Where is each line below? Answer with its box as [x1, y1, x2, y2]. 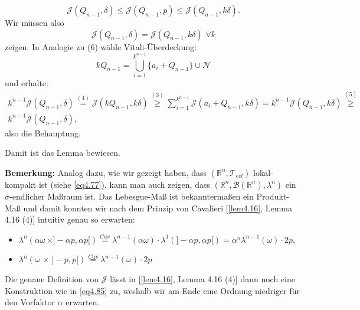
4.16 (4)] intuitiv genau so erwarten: [5, 213, 135, 226]
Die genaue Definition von [5, 272, 99, 285]
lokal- [253, 166, 273, 178]
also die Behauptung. [5, 126, 81, 139]
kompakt [5, 178, 37, 190]
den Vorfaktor [5, 296, 55, 308]
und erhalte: [5, 76, 48, 89]
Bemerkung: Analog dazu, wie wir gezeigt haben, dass [5, 166, 207, 178]
